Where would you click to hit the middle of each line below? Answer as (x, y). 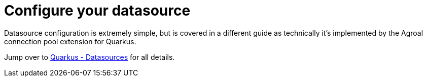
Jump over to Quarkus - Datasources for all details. (90, 57)
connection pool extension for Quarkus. (70, 41)
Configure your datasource (97, 11)
